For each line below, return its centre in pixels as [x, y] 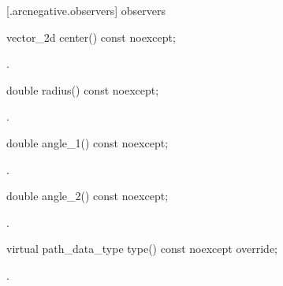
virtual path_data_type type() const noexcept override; [142, 249]
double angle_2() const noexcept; [88, 196]
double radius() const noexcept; [83, 89]
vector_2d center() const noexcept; [91, 37]
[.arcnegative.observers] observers [86, 10]
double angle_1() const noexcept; [88, 142]
